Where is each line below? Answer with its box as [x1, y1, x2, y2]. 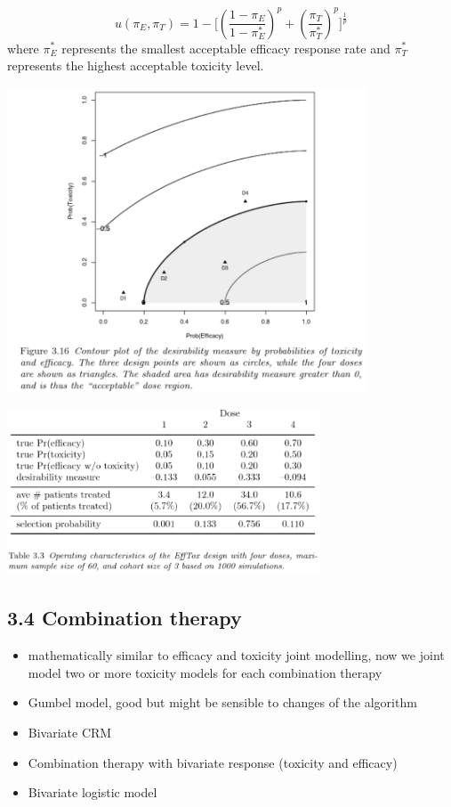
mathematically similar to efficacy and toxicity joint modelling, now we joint [28, 646, 445, 664]
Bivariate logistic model [28, 783, 157, 802]
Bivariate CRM [28, 723, 112, 742]
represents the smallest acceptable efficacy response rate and [61, 38, 391, 57]
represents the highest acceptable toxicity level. [7, 56, 264, 75]
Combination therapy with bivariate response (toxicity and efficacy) [28, 753, 398, 771]
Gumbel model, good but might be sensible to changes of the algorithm [28, 693, 417, 712]
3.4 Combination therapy [7, 604, 242, 632]
